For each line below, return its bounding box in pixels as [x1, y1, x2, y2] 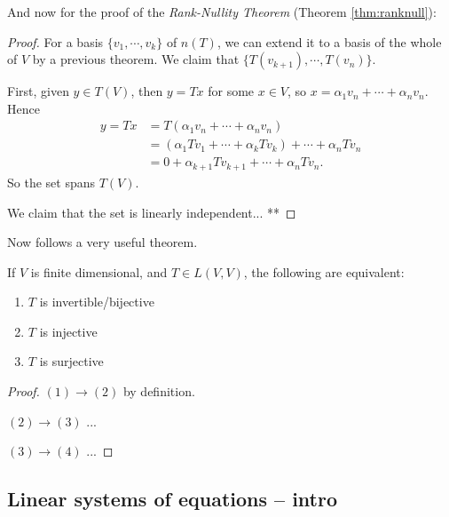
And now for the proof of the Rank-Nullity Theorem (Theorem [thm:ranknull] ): [7, 3, 437, 20]
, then [130, 82, 163, 100]
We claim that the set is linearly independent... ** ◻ [7, 203, 296, 221]
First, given [7, 82, 69, 100]
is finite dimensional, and [30, 262, 168, 281]
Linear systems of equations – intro [7, 485, 338, 513]
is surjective [39, 352, 104, 370]
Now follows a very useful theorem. [7, 233, 198, 251]
